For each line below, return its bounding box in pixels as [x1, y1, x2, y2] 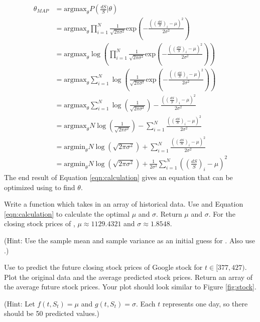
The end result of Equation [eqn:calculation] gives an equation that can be [4, 172, 233, 182]
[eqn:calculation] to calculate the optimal [4, 208, 130, 219]
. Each [136, 298, 156, 308]
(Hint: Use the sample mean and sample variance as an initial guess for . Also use [4, 235, 255, 245]
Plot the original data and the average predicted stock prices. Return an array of [4, 271, 253, 282]
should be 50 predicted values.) [4, 308, 99, 318]
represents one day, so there [163, 298, 248, 308]
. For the [208, 208, 235, 219]
